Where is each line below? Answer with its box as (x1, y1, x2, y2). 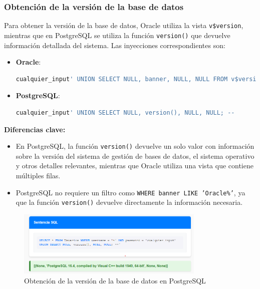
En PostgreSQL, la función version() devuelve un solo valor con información (16, 141, 254, 151)
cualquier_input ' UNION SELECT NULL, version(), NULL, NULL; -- (16, 109, 235, 116)
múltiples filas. (16, 170, 61, 180)
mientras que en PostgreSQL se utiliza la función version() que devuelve (4, 30, 230, 40)
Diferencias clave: (4, 124, 66, 134)
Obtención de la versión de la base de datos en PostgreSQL (24, 275, 206, 285)
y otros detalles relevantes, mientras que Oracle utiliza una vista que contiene (16, 160, 253, 171)
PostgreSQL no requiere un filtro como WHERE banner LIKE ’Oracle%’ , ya (16, 187, 245, 197)
